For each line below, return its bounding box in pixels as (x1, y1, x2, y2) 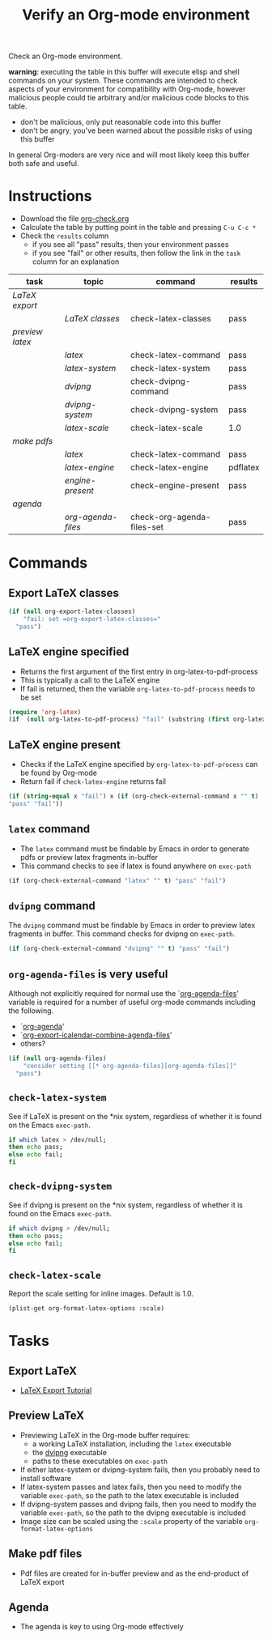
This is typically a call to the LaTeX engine (19, 675, 160, 685)
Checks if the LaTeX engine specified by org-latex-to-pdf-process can (19, 760, 258, 769)
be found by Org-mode (19, 768, 97, 778)
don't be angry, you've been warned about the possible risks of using (19, 126, 253, 135)
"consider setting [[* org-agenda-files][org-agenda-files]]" (23, 1062, 237, 1070)
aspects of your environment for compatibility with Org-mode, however (8, 84, 246, 94)
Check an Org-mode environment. (8, 51, 123, 62)
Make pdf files (8, 1547, 83, 1560)
